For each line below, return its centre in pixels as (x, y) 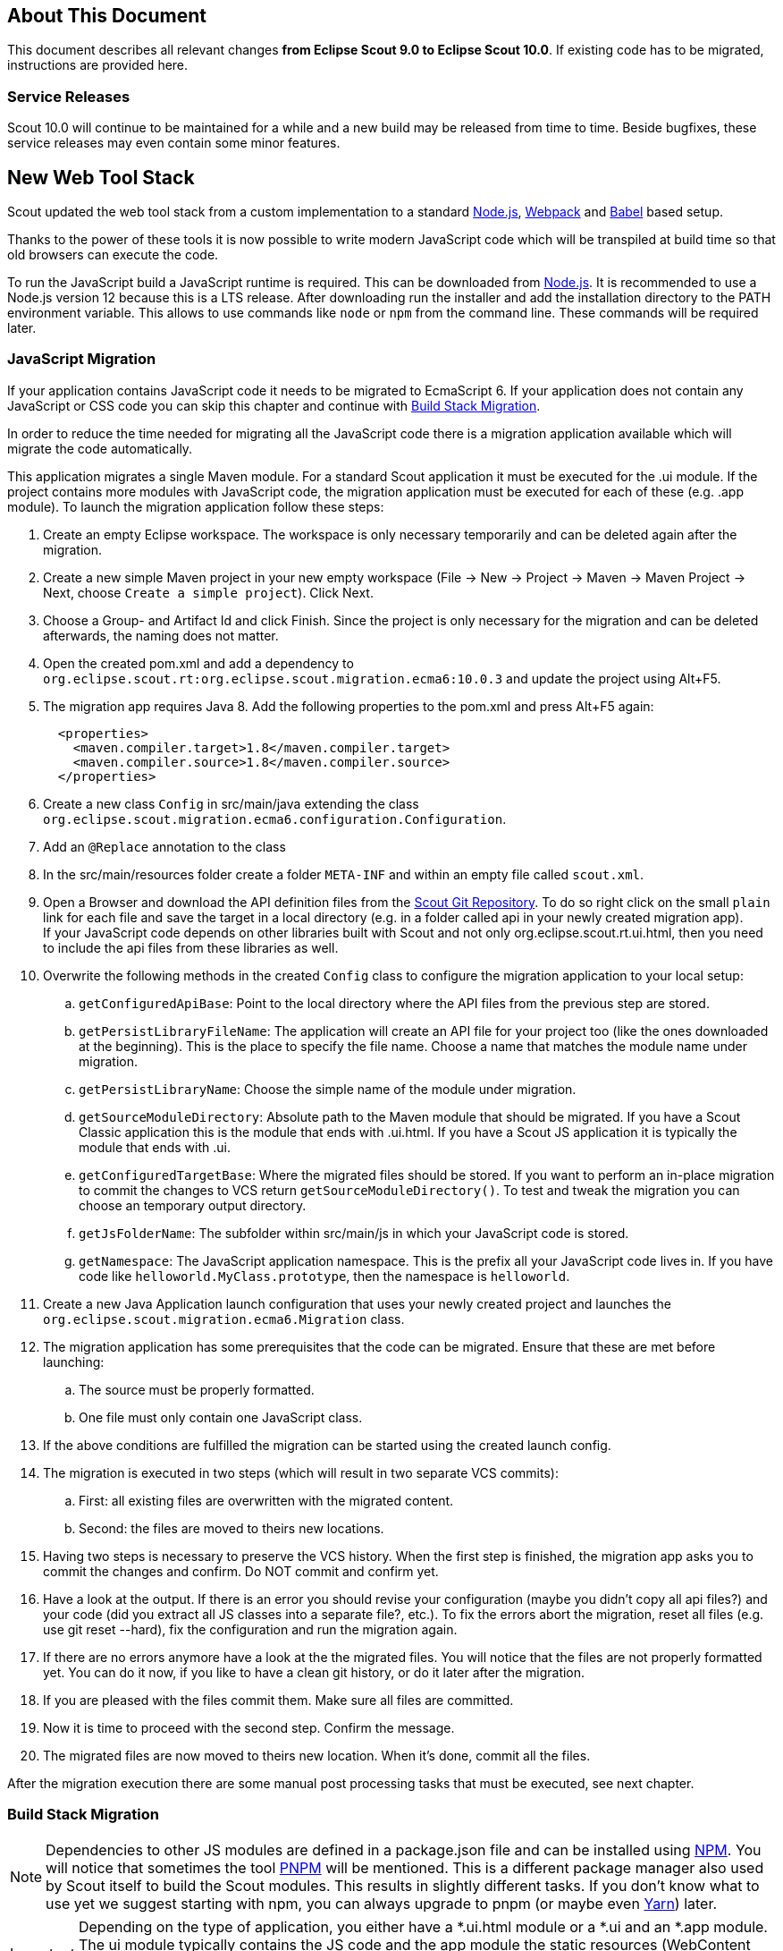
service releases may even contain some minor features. (174, 143)
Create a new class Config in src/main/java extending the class (231, 803)
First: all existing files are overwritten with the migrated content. (266, 1500)
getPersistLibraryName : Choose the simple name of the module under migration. (328, 1089)
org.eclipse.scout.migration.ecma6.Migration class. (224, 1319)
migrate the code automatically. (100, 448)
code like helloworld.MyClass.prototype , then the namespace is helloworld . (324, 1276)
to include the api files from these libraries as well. (191, 947)
